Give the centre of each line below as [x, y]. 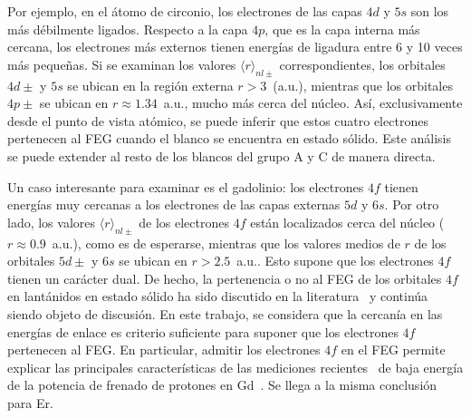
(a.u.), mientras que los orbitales [363, 85]
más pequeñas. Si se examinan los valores [122, 64]
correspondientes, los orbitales [362, 64]
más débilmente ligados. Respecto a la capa [128, 29]
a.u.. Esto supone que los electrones [335, 261]
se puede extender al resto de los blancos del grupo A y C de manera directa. [221, 156]
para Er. [30, 402]
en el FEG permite [393, 350]
